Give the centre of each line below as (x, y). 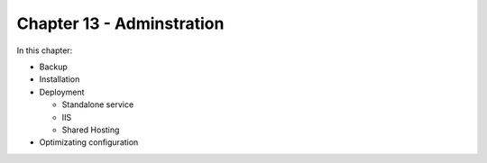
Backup (53, 67)
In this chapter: (45, 50)
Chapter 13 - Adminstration (120, 23)
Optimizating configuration (89, 142)
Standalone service (98, 104)
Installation (60, 79)
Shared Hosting (91, 130)
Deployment (62, 92)
